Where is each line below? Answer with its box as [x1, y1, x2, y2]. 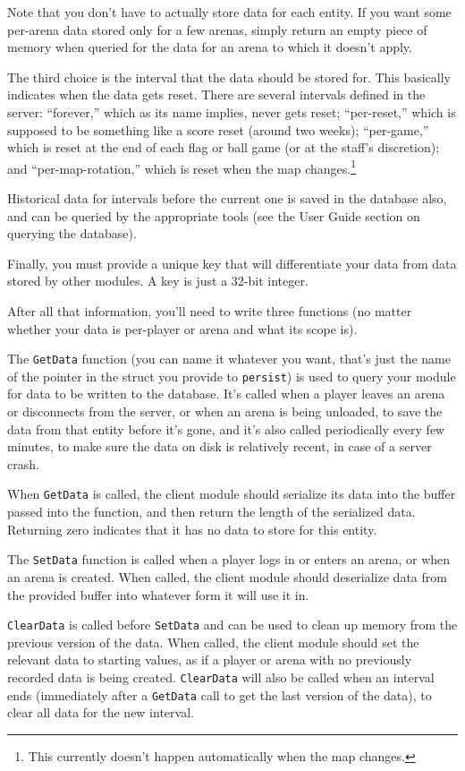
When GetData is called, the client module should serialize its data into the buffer [7, 484, 456, 503]
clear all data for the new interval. [7, 703, 194, 722]
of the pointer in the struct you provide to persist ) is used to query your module [7, 366, 456, 385]
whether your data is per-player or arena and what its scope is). [7, 319, 358, 338]
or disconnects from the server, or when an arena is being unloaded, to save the [7, 402, 443, 421]
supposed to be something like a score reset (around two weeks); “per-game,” [7, 120, 429, 139]
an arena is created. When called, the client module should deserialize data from [7, 567, 447, 586]
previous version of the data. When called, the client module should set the [7, 632, 419, 651]
